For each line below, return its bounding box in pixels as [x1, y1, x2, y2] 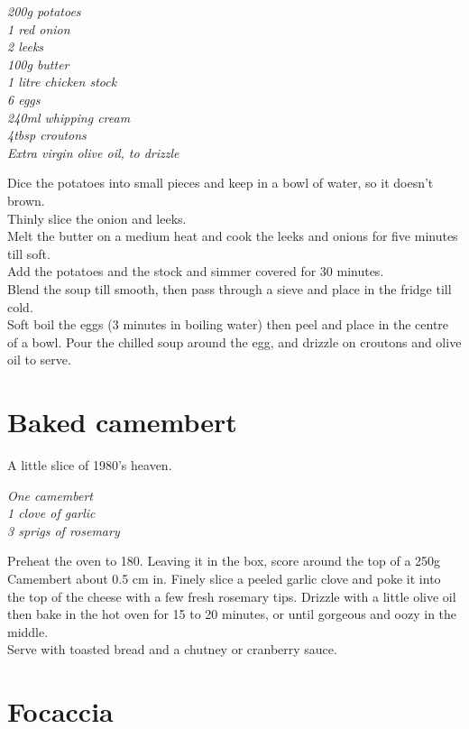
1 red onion [7, 19, 70, 38]
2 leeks [7, 37, 44, 56]
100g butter [7, 54, 69, 73]
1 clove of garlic [7, 503, 96, 522]
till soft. [7, 244, 51, 263]
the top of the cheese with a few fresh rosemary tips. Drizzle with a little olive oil [7, 586, 456, 605]
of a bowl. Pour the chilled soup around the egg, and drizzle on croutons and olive [7, 332, 462, 351]
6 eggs [7, 89, 41, 108]
